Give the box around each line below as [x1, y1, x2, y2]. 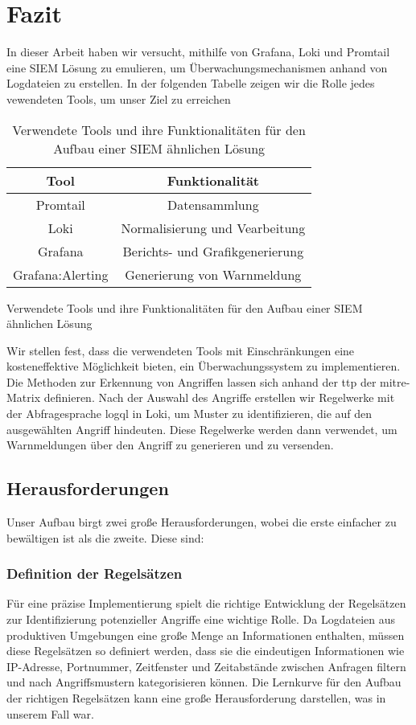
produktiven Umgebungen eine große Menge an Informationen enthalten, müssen [6, 626, 405, 643]
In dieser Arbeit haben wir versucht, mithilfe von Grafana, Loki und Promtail [6, 43, 390, 60]
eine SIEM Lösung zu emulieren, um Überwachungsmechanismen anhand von [6, 59, 388, 76]
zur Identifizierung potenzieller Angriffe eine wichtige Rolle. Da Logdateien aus [6, 611, 396, 628]
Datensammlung [167, 195, 259, 214]
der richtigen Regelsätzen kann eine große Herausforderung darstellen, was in [6, 690, 386, 707]
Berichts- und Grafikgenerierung [122, 241, 304, 260]
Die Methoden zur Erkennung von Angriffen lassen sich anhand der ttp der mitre [6, 373, 406, 390]
